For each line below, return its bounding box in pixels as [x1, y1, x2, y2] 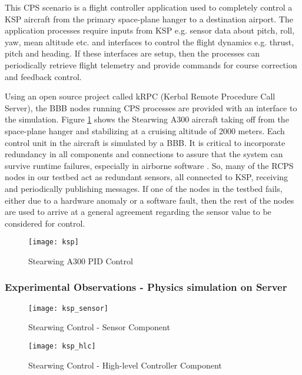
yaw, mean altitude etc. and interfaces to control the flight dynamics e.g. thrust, [5, 35, 294, 48]
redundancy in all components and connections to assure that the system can [5, 148, 283, 160]
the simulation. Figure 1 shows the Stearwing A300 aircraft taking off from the [5, 113, 289, 125]
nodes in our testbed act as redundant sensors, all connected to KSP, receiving [5, 171, 288, 183]
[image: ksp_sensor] [28, 304, 109, 313]
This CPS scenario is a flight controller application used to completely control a [5, 1, 293, 13]
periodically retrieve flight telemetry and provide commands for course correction [5, 58, 297, 71]
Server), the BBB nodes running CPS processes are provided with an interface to [5, 101, 297, 114]
